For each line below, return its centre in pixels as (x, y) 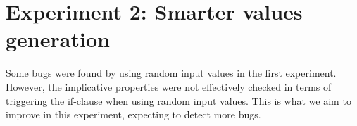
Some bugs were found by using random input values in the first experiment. (171, 73)
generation (58, 39)
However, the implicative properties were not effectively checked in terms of (169, 86)
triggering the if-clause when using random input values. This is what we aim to (178, 100)
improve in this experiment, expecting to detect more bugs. (133, 114)
